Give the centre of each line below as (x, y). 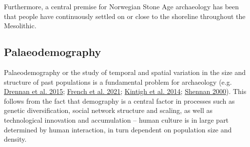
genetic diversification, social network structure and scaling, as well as (108, 110)
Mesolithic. (20, 26)
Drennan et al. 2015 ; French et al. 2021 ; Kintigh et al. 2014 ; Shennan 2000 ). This (125, 91)
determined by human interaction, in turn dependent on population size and (118, 129)
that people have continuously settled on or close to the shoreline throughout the (125, 16)
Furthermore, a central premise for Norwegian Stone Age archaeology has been (122, 6)
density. (15, 139)
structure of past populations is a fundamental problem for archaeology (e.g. (118, 82)
